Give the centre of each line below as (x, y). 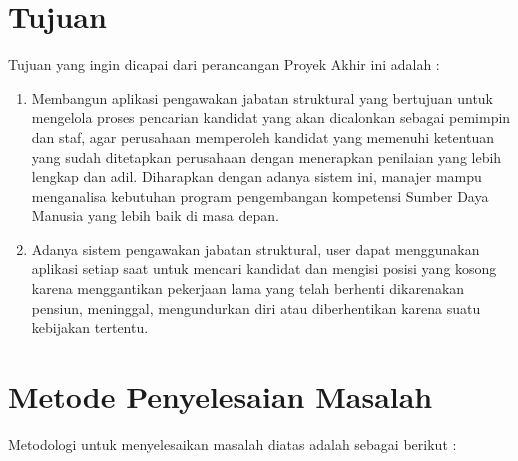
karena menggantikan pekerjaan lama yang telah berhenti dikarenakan (248, 288)
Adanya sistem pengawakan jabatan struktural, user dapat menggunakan (255, 248)
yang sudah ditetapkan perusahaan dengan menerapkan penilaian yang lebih (266, 156)
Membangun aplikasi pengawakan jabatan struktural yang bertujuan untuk (262, 97)
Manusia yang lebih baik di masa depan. (155, 215)
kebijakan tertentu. (90, 327)
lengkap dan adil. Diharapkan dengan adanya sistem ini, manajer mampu (256, 176)
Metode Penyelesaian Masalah (220, 396)
